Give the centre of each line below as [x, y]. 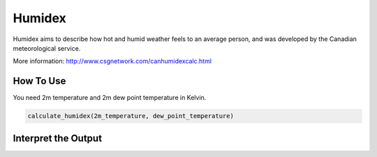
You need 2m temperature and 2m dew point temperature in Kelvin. [110, 98]
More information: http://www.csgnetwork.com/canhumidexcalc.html [112, 61]
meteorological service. [47, 48]
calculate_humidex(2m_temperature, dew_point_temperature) [131, 116]
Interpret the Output [58, 138]
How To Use [39, 81]
